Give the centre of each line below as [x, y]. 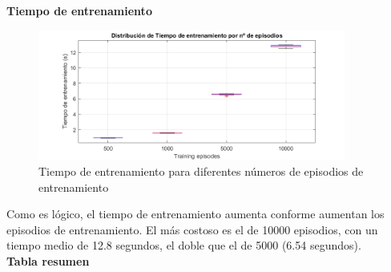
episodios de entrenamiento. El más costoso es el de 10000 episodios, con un [192, 229]
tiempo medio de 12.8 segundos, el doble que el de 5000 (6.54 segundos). [184, 245]
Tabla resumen [48, 260]
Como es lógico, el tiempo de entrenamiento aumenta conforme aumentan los [195, 214]
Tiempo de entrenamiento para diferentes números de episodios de [201, 171]
